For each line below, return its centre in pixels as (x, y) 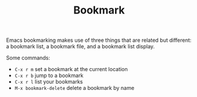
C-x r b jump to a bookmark (49, 76)
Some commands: (28, 58)
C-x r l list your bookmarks (49, 82)
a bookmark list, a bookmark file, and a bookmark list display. (81, 46)
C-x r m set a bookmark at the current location (71, 69)
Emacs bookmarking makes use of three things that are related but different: (99, 40)
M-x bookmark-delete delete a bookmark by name (74, 88)
